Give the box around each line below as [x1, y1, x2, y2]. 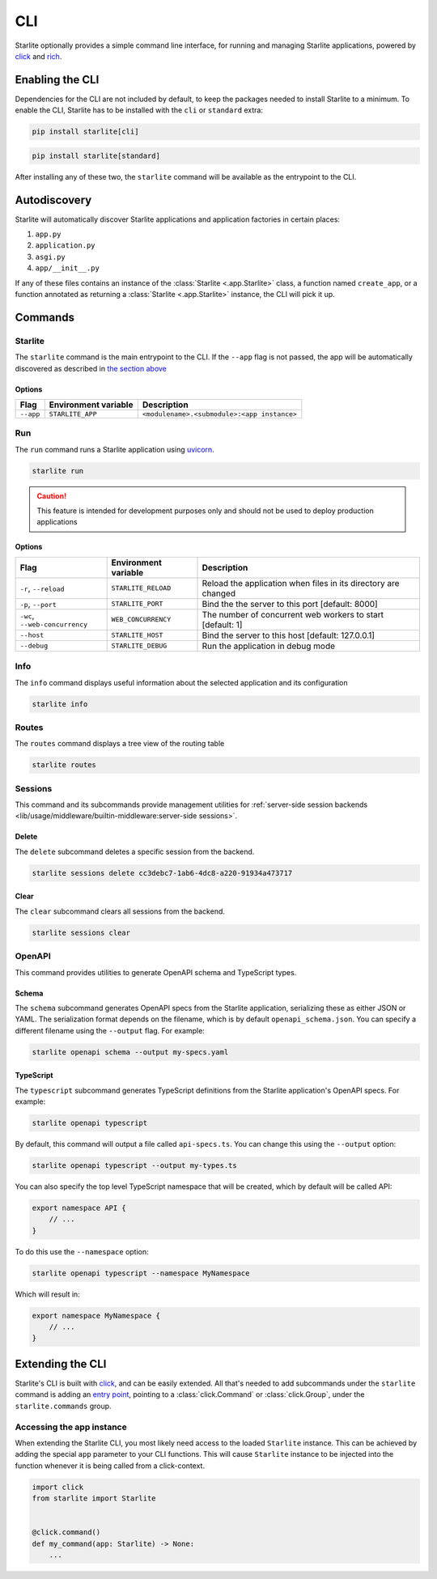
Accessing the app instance [15, 1421, 127, 1433]
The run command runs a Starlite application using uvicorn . [15, 444, 214, 454]
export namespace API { [32, 1203, 127, 1212]
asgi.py [35, 252, 66, 261]
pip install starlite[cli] [32, 127, 139, 137]
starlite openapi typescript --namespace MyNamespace [32, 1268, 250, 1278]
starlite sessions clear [32, 927, 131, 937]
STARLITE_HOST [111, 631, 163, 639]
